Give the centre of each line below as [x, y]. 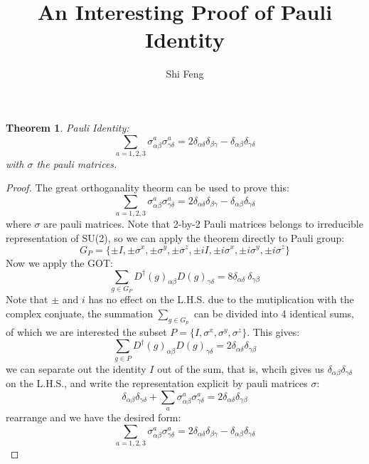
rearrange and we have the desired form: [93, 417]
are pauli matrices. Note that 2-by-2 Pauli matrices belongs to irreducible [203, 224]
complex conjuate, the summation [79, 313]
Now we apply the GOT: [59, 262]
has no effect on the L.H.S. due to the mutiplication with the [221, 299]
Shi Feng [185, 74]
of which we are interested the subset [86, 332]
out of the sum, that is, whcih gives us [241, 368]
